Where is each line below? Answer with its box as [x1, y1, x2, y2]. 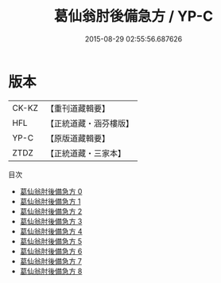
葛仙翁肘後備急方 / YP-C [54, 7, 213, 26]
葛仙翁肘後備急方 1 [19, 196, 81, 206]
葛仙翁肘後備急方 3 [19, 216, 83, 226]
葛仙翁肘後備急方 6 [19, 246, 83, 256]
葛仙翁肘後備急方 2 [19, 206, 83, 216]
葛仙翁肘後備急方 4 [19, 226, 83, 236]
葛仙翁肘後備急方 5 [19, 236, 83, 246]
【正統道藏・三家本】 [45, 147, 126, 159]
